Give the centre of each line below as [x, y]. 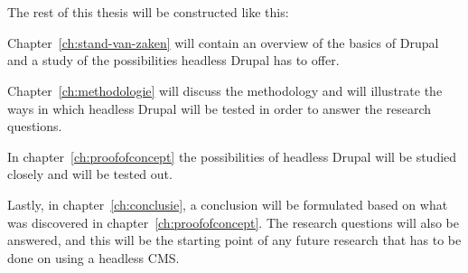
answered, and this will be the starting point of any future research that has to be [234, 240]
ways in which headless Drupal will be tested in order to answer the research [220, 108]
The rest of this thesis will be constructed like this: [148, 12]
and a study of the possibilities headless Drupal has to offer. [173, 60]
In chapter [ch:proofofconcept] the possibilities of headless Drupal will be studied [232, 156]
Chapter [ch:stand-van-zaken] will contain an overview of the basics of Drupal [223, 42]
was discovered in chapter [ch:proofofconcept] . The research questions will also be [233, 222]
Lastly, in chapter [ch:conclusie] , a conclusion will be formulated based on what [228, 204]
